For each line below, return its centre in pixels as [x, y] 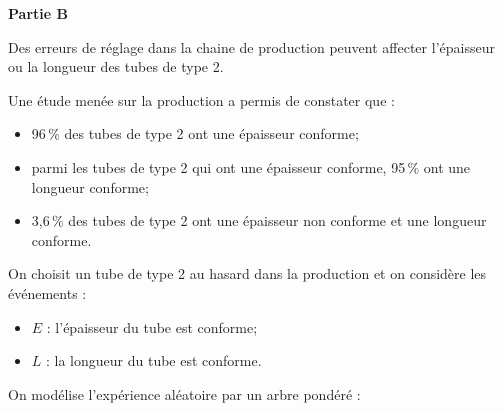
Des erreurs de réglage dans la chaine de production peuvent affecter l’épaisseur [251, 46]
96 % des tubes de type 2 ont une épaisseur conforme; [195, 133]
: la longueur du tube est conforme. [154, 360]
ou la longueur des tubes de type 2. [116, 66]
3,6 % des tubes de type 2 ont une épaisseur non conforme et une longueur [259, 220]
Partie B [38, 13]
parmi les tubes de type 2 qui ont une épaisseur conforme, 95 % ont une [251, 166]
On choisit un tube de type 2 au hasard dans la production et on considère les [247, 273]
